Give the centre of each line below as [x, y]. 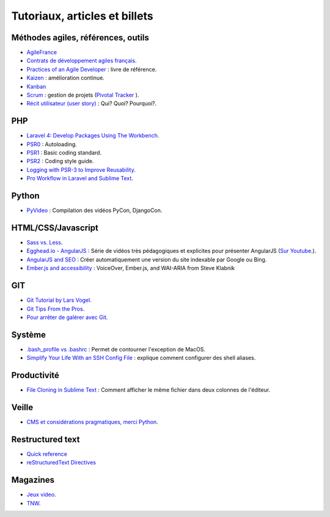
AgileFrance [42, 53]
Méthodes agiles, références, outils [80, 38]
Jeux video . [41, 494]
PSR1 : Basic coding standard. [64, 153]
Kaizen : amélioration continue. [66, 78]
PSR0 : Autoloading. [52, 144]
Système [28, 335]
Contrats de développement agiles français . [82, 61]
